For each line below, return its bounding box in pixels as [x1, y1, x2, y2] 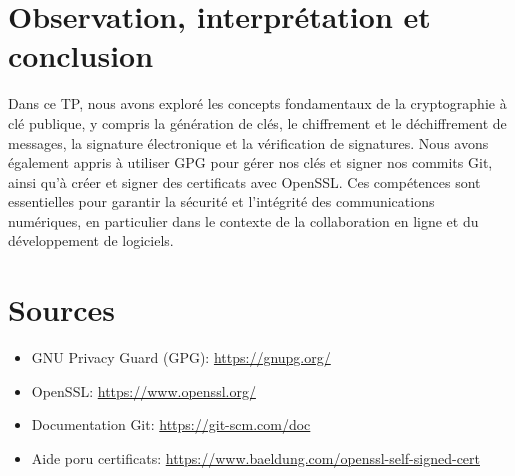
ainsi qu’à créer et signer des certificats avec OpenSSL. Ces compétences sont [8, 171, 481, 192]
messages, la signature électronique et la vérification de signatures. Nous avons [8, 132, 489, 153]
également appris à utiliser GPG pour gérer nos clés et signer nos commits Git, [8, 152, 493, 173]
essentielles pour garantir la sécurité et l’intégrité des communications [8, 191, 435, 212]
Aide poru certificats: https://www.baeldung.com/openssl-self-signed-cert [31, 447, 480, 468]
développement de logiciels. [8, 230, 174, 251]
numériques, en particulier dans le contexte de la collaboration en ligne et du [8, 210, 479, 231]
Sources [8, 289, 115, 330]
